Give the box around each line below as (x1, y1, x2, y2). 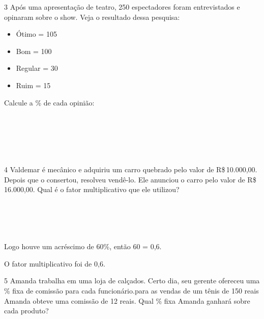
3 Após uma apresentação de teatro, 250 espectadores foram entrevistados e (4, 2, 240, 12)
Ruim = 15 (16, 79, 51, 90)
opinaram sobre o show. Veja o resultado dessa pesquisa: (4, 11, 180, 22)
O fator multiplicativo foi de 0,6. (4, 258, 105, 269)
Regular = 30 (16, 63, 58, 73)
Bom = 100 (16, 45, 52, 56)
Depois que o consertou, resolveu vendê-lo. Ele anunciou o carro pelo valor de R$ (4, 174, 256, 184)
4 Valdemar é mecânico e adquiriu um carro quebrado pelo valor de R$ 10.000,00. (4, 164, 257, 175)
